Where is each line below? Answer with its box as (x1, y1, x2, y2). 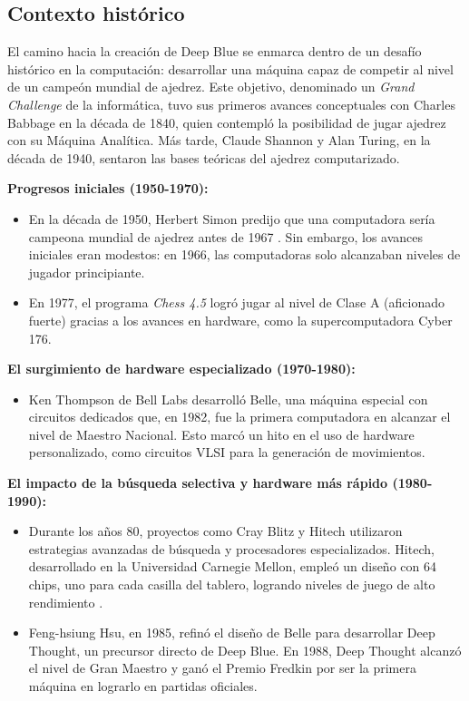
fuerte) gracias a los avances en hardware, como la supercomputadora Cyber (28, 310, 453, 329)
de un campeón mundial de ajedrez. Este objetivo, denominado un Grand (7, 77, 415, 96)
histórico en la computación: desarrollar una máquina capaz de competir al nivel (7, 59, 454, 78)
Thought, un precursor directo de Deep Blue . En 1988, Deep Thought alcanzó (28, 640, 462, 659)
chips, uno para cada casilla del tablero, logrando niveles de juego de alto (28, 575, 435, 594)
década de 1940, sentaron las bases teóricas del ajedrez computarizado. (7, 148, 400, 167)
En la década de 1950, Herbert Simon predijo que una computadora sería (28, 209, 435, 228)
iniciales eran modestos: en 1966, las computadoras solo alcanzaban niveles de (28, 245, 461, 264)
